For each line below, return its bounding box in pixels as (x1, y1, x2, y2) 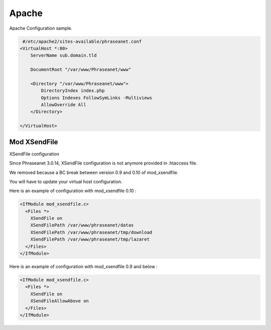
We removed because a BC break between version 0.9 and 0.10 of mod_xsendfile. (9, 169, 179, 176)
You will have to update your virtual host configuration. (9, 179, 122, 185)
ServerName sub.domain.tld (30, 53, 97, 58)
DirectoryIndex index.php (41, 88, 105, 94)
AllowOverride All (41, 102, 86, 108)
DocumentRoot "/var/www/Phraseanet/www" (30, 67, 131, 72)
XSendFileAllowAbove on (30, 298, 89, 304)
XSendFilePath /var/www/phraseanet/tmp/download (30, 229, 153, 235)
